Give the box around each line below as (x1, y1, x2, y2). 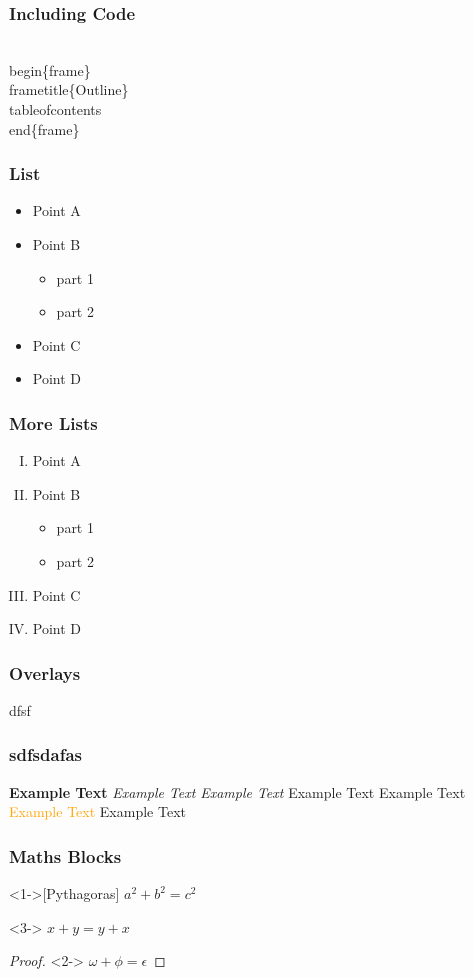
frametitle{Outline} (9, 79, 129, 100)
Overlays (9, 660, 81, 685)
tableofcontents (9, 99, 102, 119)
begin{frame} (9, 59, 91, 80)
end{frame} (9, 118, 80, 139)
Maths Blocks (9, 843, 122, 868)
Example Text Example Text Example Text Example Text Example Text (9, 781, 466, 802)
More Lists (9, 410, 98, 435)
